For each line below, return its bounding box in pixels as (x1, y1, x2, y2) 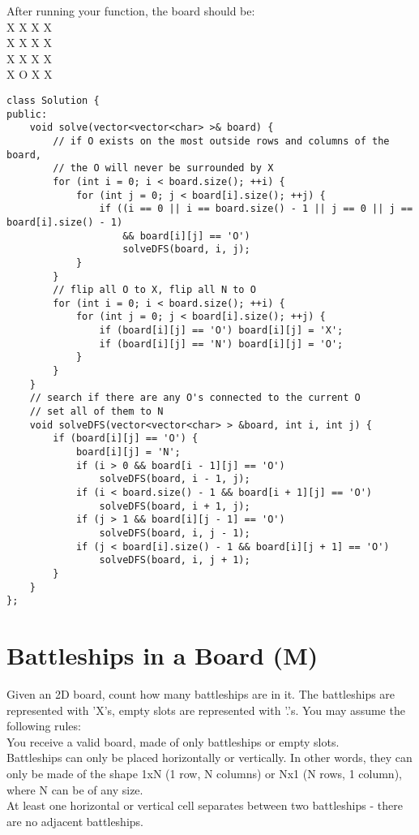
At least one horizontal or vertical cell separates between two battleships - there (6, 797, 403, 814)
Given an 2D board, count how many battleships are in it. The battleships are (6, 686, 395, 703)
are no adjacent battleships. (6, 812, 143, 829)
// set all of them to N (29, 406, 164, 418)
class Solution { (6, 94, 100, 106)
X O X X (6, 66, 53, 83)
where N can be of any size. (6, 781, 143, 798)
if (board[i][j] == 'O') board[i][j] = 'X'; (99, 325, 344, 337)
